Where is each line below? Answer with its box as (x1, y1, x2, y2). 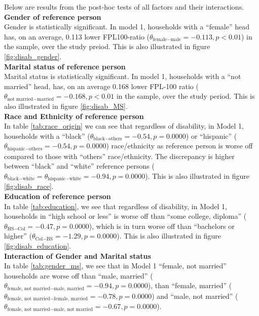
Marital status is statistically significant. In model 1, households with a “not (4, 71, 241, 82)
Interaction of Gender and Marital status (4, 250, 151, 261)
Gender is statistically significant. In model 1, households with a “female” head (4, 21, 249, 32)
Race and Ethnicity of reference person (4, 110, 144, 121)
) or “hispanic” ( (186, 130, 237, 141)
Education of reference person (4, 191, 111, 201)
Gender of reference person (4, 11, 101, 22)
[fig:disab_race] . (4, 181, 54, 191)
